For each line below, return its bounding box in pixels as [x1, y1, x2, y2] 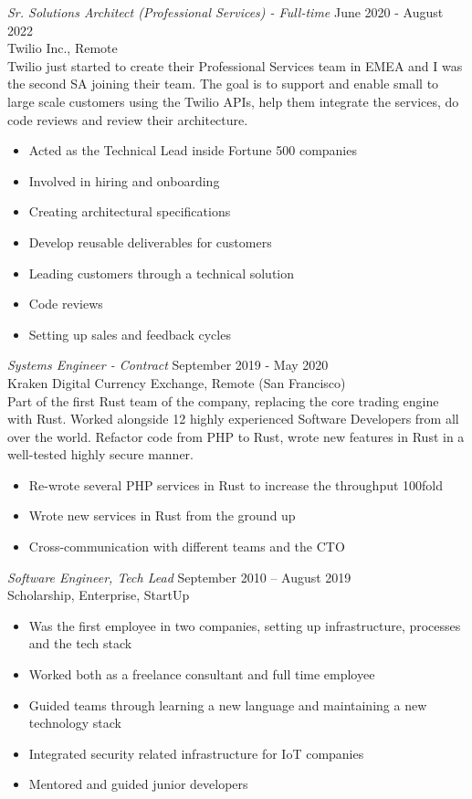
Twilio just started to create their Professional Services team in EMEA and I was [7, 56, 463, 75]
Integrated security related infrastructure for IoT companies [28, 743, 364, 762]
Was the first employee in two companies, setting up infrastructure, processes [28, 615, 461, 635]
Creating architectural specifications [28, 202, 231, 221]
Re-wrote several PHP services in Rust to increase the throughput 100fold [28, 475, 444, 494]
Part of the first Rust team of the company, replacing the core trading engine [7, 391, 439, 410]
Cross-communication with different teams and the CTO [28, 537, 345, 556]
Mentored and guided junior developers [28, 774, 248, 794]
